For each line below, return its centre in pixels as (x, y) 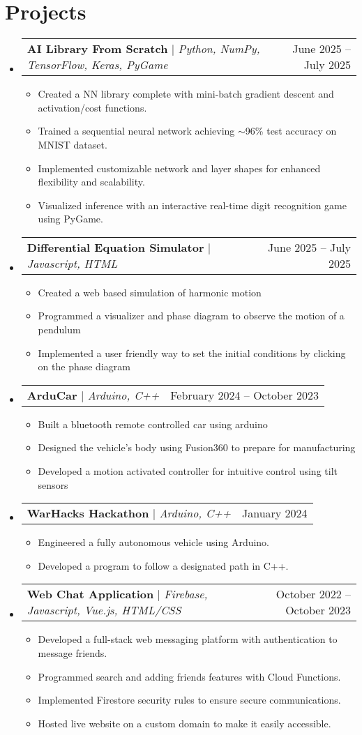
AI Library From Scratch (97, 49)
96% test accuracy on (291, 131)
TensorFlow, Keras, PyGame (97, 65)
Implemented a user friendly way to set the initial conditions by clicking (192, 353)
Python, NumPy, (219, 49)
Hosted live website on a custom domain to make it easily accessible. (184, 723)
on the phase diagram (84, 366)
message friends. (73, 653)
